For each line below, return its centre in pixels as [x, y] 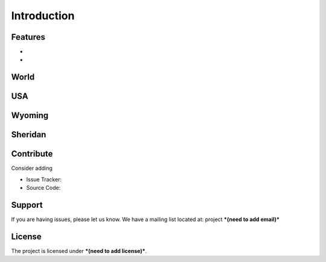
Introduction [43, 16]
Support [27, 205]
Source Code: [43, 188]
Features [28, 37]
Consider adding [32, 168]
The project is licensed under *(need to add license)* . [79, 251]
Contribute [32, 154]
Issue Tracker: [44, 179]
